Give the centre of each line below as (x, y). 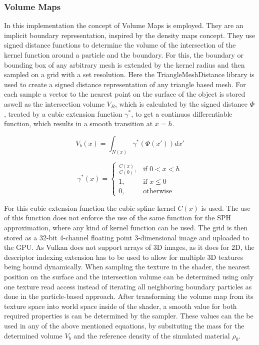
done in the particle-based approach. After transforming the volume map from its (129, 296)
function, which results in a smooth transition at (78, 123)
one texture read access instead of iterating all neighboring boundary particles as (128, 286)
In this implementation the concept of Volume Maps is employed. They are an (124, 25)
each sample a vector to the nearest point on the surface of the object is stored (125, 94)
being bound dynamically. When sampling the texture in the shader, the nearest (127, 267)
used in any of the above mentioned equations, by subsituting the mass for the (124, 325)
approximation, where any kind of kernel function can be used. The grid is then (126, 228)
